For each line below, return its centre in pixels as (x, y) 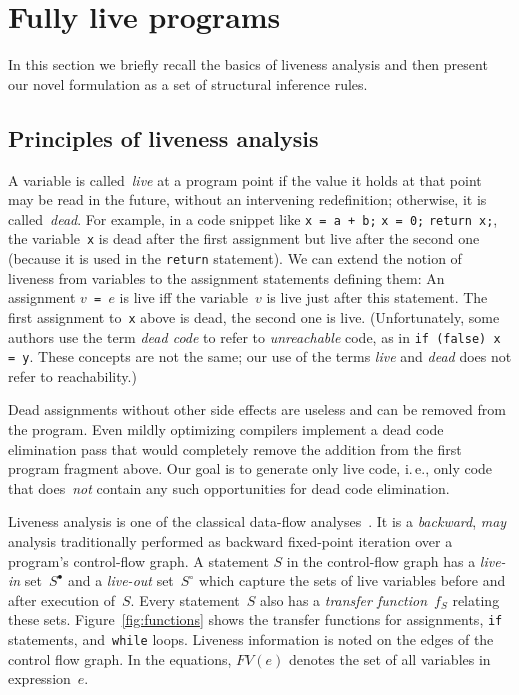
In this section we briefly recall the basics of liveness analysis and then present (248, 64)
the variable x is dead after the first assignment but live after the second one (244, 238)
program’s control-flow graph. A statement (138, 560)
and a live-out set (120, 580)
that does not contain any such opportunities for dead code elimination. (229, 487)
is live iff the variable (184, 297)
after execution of (61, 599)
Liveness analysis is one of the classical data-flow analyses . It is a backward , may (257, 521)
